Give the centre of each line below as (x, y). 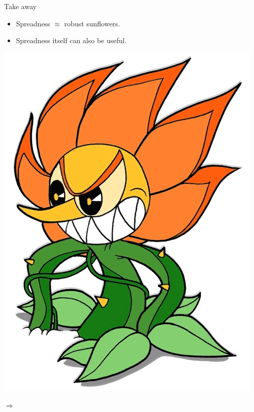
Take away (21, 6)
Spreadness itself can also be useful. (71, 40)
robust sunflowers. (92, 23)
